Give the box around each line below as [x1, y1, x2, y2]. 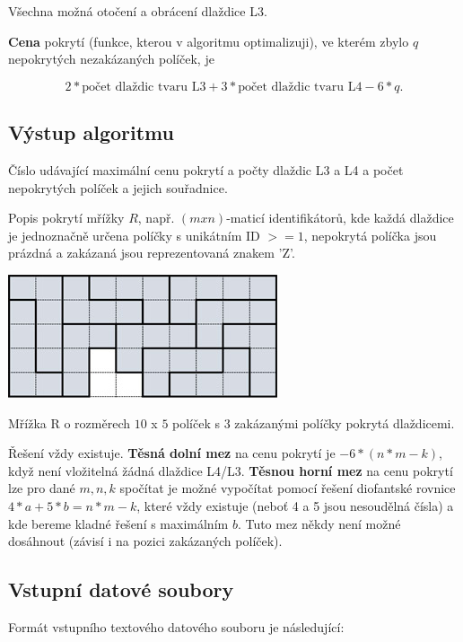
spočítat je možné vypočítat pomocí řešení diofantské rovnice [119, 479, 456, 497]
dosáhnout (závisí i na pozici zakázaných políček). [8, 532, 283, 550]
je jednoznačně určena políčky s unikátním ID [8, 225, 260, 244]
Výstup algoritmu [8, 119, 174, 146]
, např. [137, 208, 175, 227]
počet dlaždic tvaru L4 [238, 80, 363, 93]
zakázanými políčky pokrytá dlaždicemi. [234, 413, 455, 432]
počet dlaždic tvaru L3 [82, 80, 206, 93]
